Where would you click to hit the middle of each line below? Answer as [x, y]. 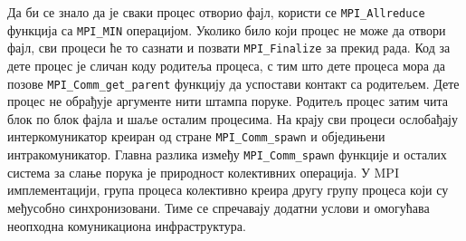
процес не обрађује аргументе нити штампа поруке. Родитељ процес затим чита [228, 101]
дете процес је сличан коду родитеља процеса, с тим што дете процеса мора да [226, 65]
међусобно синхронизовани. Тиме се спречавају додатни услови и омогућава [219, 207]
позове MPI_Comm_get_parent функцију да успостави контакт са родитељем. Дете [233, 83]
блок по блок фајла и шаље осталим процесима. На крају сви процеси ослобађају [233, 118]
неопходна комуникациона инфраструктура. [127, 225]
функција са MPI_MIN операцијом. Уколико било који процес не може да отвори [227, 29]
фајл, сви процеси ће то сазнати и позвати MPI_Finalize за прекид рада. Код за [229, 48]
